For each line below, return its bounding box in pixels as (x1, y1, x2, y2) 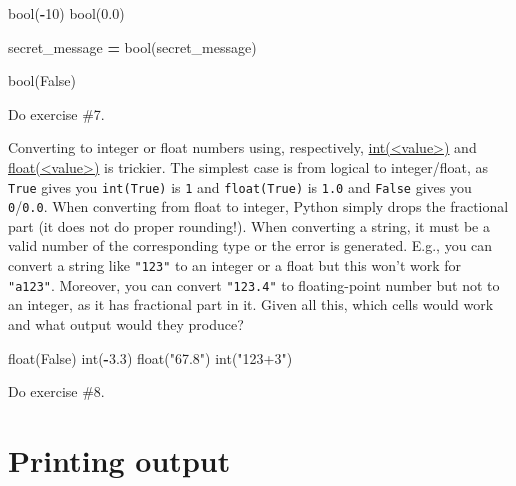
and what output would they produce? (8, 313, 244, 334)
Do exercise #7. (8, 103, 105, 124)
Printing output (8, 439, 231, 480)
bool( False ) (8, 70, 76, 91)
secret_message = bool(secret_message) (8, 36, 257, 57)
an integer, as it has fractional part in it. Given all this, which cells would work (8, 294, 494, 315)
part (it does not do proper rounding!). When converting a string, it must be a (8, 215, 490, 236)
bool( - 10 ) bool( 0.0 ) (8, 3, 125, 23)
